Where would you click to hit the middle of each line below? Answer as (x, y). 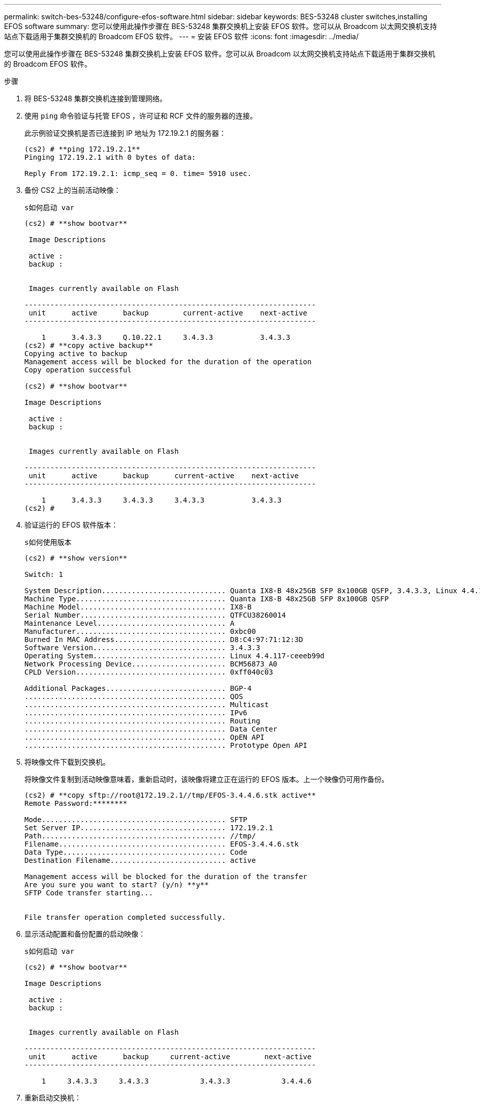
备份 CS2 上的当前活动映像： (73, 190)
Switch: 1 (44, 574)
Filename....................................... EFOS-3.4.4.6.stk (162, 844)
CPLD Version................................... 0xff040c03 (149, 672)
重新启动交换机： (53, 1098)
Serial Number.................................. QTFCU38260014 (155, 615)
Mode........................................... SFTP (136, 820)
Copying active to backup (76, 354)
